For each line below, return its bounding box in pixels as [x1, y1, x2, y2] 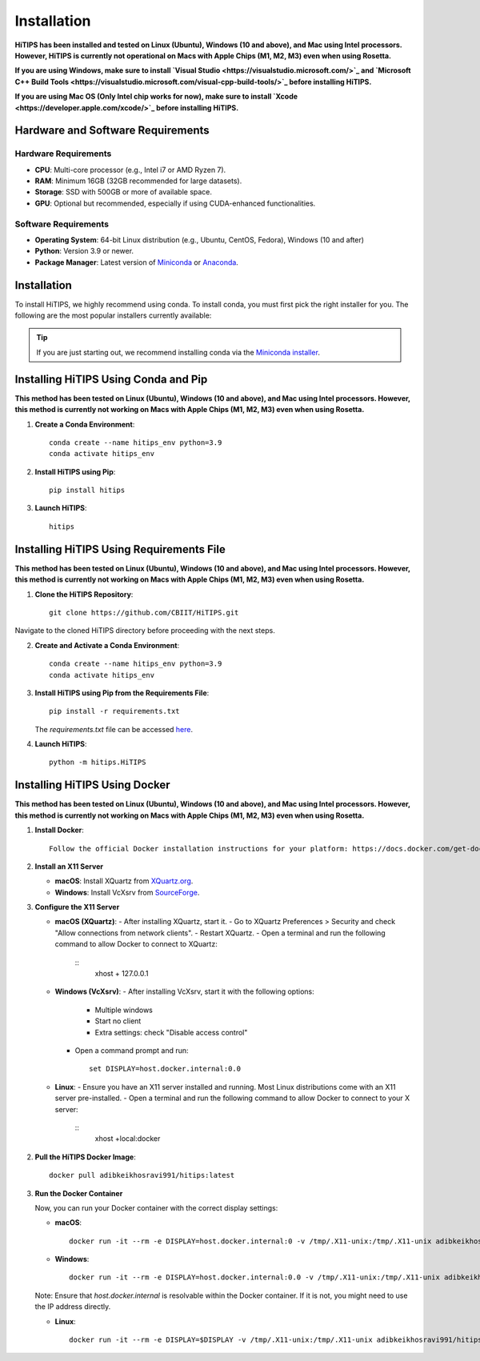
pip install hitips [49, 486, 126, 495]
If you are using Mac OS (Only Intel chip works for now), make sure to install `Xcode [14, 92, 298, 102]
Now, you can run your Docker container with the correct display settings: [34, 1203, 278, 1212]
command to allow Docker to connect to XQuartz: [54, 939, 218, 949]
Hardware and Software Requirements [14, 124, 210, 138]
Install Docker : [34, 825, 84, 835]
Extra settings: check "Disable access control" [94, 1027, 248, 1037]
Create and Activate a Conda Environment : [34, 640, 180, 650]
